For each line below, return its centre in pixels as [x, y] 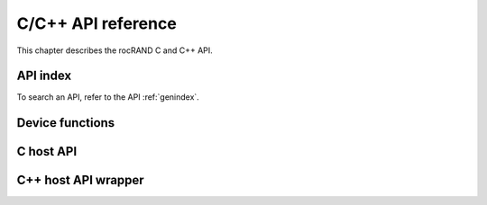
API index [44, 76]
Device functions [66, 123]
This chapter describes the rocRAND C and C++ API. [115, 50]
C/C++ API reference [97, 23]
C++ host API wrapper [80, 180]
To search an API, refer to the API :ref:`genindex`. [108, 97]
